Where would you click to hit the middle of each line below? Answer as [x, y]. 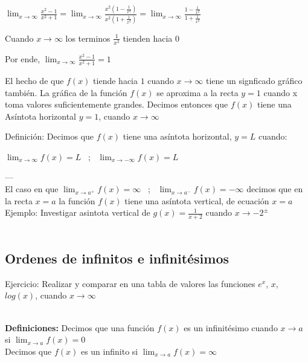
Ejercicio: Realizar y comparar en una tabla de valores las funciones [130, 283]
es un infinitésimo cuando [231, 327]
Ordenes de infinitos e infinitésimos [117, 258]
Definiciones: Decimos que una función [80, 327]
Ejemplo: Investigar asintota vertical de [78, 212]
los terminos [88, 38]
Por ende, [23, 58]
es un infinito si [109, 351]
